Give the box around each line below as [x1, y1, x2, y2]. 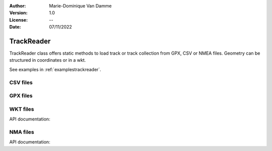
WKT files [9, 105, 34, 112]
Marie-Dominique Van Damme [49, 3, 112, 9]
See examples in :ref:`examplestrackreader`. [9, 66, 102, 72]
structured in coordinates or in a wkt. [9, 57, 86, 63]
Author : [9, 3, 26, 9]
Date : [9, 24, 21, 30]
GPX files [9, 92, 33, 99]
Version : [9, 10, 28, 16]
